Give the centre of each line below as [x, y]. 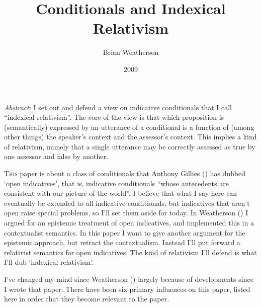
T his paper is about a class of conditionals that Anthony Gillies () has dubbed [125, 173]
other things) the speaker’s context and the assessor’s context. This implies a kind [130, 137]
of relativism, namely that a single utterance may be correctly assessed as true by [130, 146]
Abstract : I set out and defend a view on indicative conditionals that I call [118, 107]
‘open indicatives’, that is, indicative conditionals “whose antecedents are [116, 183]
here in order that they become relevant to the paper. [87, 299]
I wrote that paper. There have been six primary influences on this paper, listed [127, 289]
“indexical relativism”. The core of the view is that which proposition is [114, 117]
